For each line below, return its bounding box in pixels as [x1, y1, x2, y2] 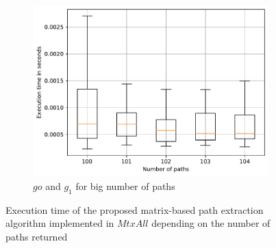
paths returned [5, 230, 68, 244]
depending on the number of [151, 216, 271, 230]
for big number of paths [75, 179, 175, 193]
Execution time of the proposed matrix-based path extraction [5, 202, 264, 217]
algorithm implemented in [5, 216, 114, 230]
